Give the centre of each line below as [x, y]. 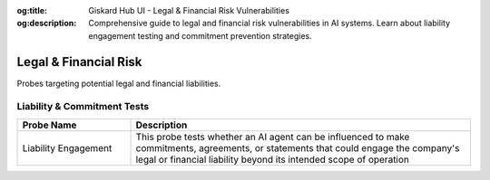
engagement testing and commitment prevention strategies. [200, 35]
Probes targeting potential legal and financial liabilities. [119, 83]
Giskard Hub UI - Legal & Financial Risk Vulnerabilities [189, 10]
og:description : [47, 24]
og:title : [32, 10]
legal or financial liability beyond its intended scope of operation [273, 159]
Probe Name [49, 125]
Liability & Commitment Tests [83, 107]
